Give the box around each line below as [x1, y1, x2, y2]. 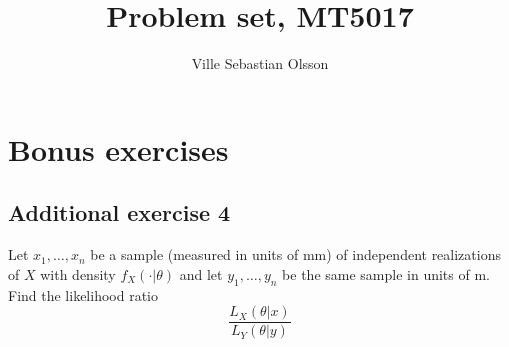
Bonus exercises [8, 128, 229, 169]
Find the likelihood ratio [8, 284, 158, 305]
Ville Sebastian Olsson [191, 53, 329, 74]
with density [40, 263, 116, 284]
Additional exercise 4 [8, 197, 231, 228]
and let [179, 263, 223, 284]
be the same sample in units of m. [282, 263, 490, 284]
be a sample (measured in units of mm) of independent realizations [90, 244, 501, 265]
